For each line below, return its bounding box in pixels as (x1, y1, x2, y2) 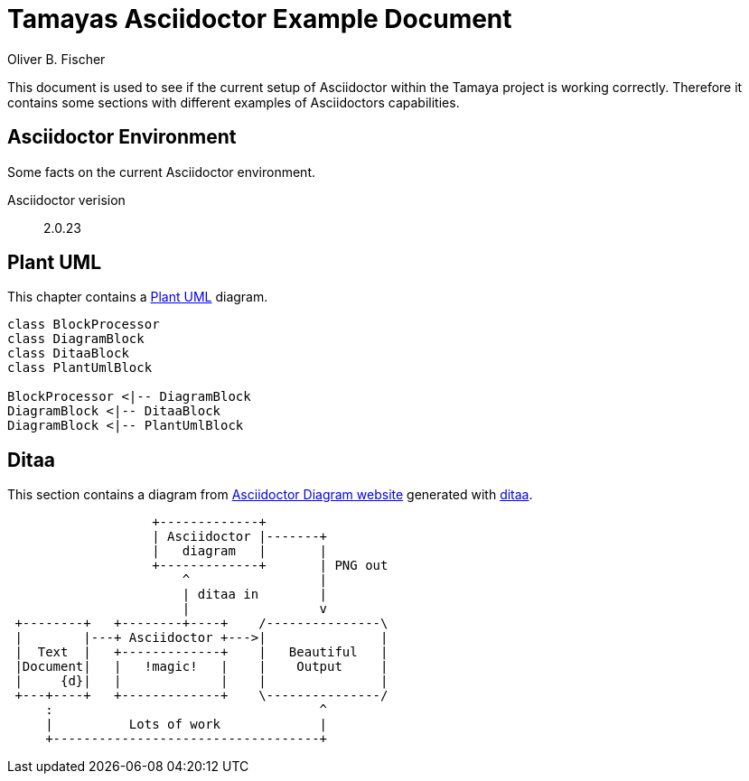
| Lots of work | (45, 717, 328, 732)
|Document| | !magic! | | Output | (14, 659, 389, 674)
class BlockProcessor (7, 317, 160, 332)
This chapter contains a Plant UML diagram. (7, 289, 268, 305)
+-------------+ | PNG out (152, 558, 389, 573)
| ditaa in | (182, 587, 328, 602)
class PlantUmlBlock (7, 360, 153, 376)
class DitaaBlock (7, 346, 129, 361)
